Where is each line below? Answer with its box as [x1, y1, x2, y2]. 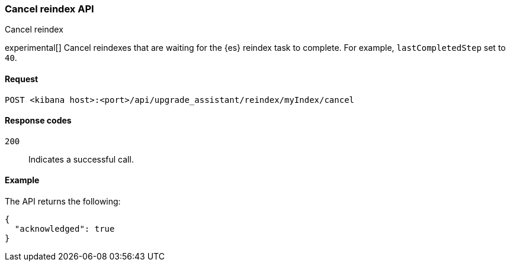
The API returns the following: [5, 196, 121, 207]
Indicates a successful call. [28, 154, 134, 164]
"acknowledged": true [14, 224, 115, 234]
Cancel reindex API [5, 3, 94, 15]
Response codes [5, 115, 72, 126]
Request [5, 73, 39, 84]
